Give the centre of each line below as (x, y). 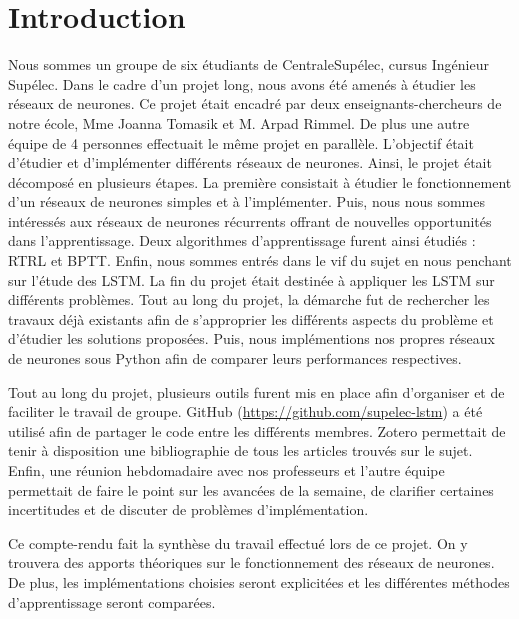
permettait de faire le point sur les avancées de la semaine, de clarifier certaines (251, 489)
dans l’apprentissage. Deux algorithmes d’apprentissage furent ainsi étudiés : (242, 240)
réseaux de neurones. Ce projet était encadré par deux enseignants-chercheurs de (255, 103)
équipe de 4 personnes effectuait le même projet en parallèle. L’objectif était (241, 142)
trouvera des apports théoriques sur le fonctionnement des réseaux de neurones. (251, 562)
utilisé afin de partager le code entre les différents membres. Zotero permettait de (257, 430)
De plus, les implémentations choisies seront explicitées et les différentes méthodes (259, 581)
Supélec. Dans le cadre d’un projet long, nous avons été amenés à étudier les (242, 83)
